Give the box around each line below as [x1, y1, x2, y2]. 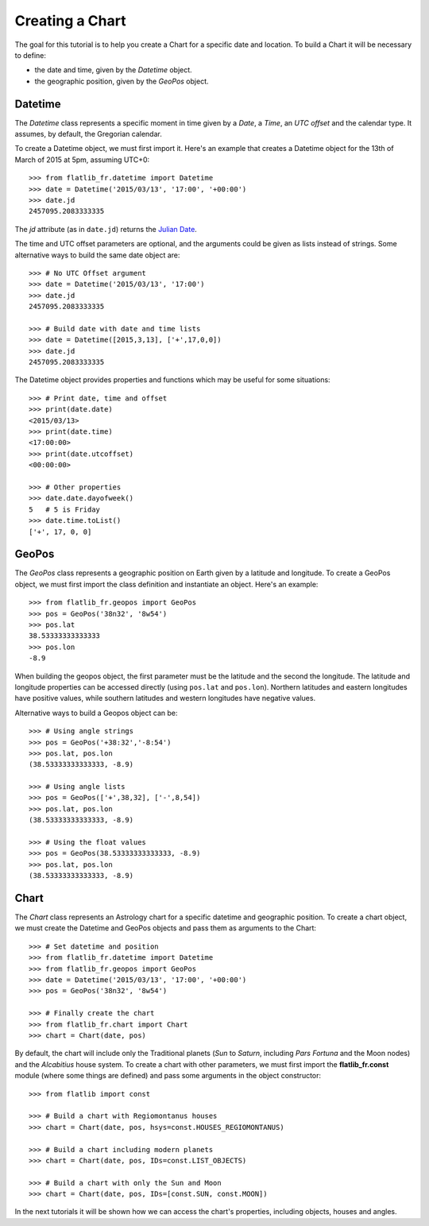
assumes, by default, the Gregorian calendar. [14, 130, 162, 139]
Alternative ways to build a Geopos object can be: [14, 708, 178, 717]
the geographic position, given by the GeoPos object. [34, 76, 209, 86]
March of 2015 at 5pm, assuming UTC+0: [14, 155, 150, 164]
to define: [14, 50, 47, 60]
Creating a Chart [14, 12, 126, 29]
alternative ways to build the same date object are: [14, 250, 180, 260]
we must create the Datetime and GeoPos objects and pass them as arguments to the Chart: [14, 923, 317, 933]
